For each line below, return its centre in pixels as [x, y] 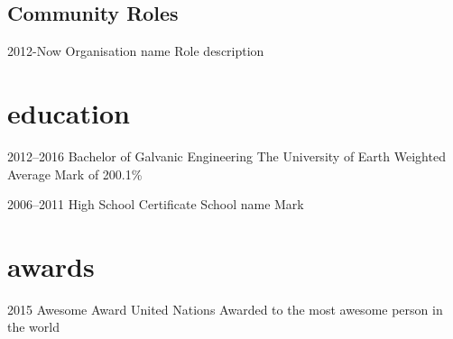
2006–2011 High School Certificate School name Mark [156, 204]
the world [33, 327]
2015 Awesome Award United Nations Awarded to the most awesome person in [225, 309]
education [69, 112]
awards [51, 266]
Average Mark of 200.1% [75, 174]
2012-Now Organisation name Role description [136, 51]
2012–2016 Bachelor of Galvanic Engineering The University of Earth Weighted [226, 156]
